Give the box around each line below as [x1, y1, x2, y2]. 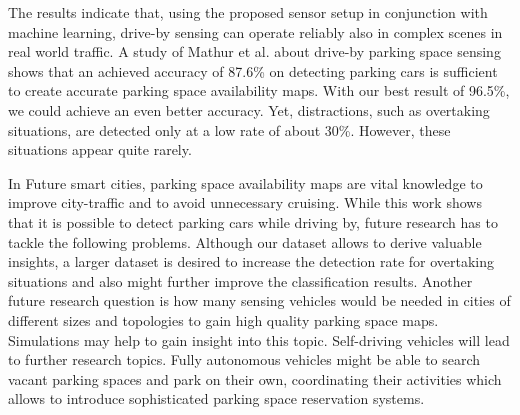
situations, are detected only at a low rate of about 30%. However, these [8, 119, 451, 140]
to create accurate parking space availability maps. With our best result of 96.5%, [8, 80, 510, 101]
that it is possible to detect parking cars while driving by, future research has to [8, 211, 498, 232]
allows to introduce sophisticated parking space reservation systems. [8, 388, 425, 409]
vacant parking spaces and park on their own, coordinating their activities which [8, 368, 502, 389]
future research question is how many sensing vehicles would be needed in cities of [8, 290, 511, 311]
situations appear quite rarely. [8, 139, 192, 160]
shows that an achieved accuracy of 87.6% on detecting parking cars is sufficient [8, 60, 498, 81]
